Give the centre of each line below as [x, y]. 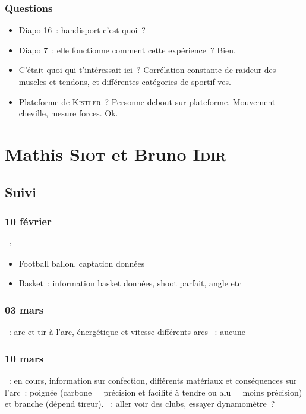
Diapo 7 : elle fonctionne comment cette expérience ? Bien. [127, 50]
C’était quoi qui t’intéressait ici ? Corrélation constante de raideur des [147, 70]
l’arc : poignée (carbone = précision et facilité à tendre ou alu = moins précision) [154, 392]
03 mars [24, 309]
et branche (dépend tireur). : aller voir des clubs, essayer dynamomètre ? [140, 404]
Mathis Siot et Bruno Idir [116, 154]
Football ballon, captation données [82, 263]
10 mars [24, 358]
